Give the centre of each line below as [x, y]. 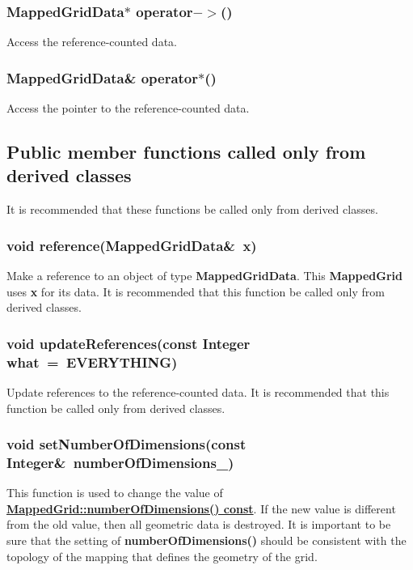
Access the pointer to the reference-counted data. [128, 108]
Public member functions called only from [186, 152]
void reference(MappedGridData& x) [132, 245]
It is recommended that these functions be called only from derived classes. [192, 209]
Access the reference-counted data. [92, 42]
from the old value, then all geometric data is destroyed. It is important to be [199, 524]
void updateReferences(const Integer [129, 343]
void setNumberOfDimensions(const [126, 444]
